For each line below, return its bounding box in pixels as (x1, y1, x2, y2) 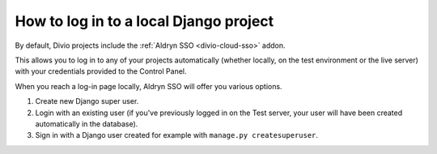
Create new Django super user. (35, 96, 139, 106)
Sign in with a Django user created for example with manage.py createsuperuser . (35, 130, 319, 140)
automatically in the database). (35, 118, 138, 129)
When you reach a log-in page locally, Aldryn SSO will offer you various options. (15, 81, 282, 91)
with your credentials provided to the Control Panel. (15, 66, 187, 76)
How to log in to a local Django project (15, 12, 274, 30)
